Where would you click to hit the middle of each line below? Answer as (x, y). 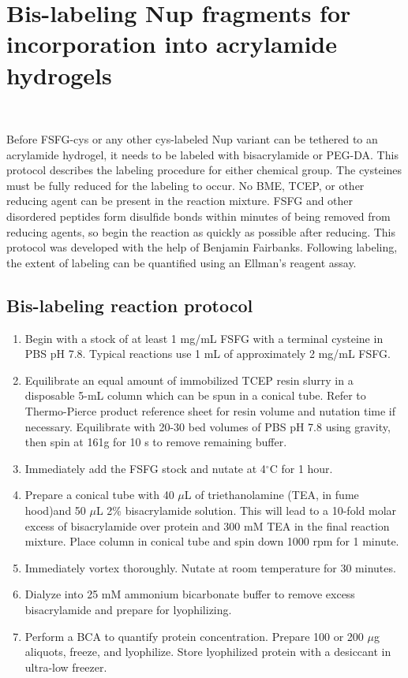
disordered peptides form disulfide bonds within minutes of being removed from (198, 216)
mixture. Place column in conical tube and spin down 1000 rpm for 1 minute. (212, 541)
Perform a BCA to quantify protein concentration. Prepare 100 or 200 (194, 636)
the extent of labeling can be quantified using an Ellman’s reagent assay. (182, 262)
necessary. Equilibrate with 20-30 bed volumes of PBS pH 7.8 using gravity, (208, 426)
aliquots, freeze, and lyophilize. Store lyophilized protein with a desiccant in (208, 652)
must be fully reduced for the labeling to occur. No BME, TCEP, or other (185, 185)
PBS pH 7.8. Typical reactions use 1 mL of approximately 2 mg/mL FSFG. (208, 354)
